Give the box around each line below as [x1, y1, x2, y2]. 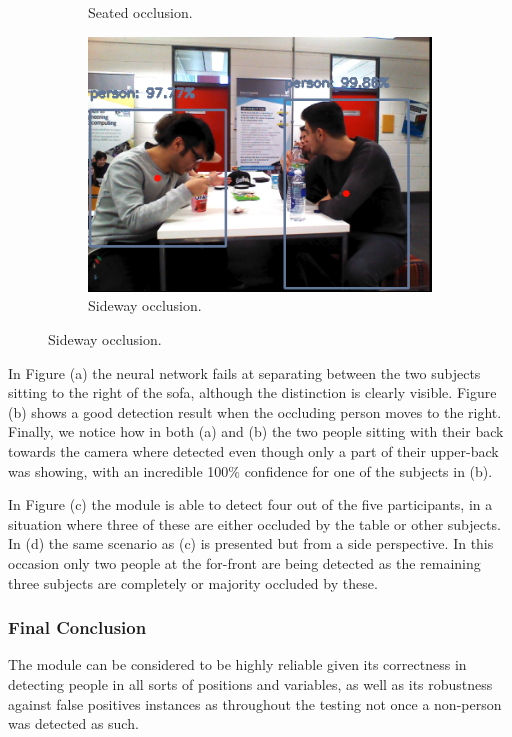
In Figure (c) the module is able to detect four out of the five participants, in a [8, 494, 493, 515]
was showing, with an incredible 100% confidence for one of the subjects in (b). [8, 460, 493, 481]
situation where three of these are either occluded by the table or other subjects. [8, 513, 501, 534]
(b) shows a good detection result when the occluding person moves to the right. [8, 401, 502, 422]
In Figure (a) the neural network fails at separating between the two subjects [8, 362, 481, 383]
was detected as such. [8, 713, 139, 734]
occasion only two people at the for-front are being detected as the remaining [8, 552, 481, 573]
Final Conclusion [8, 615, 147, 640]
